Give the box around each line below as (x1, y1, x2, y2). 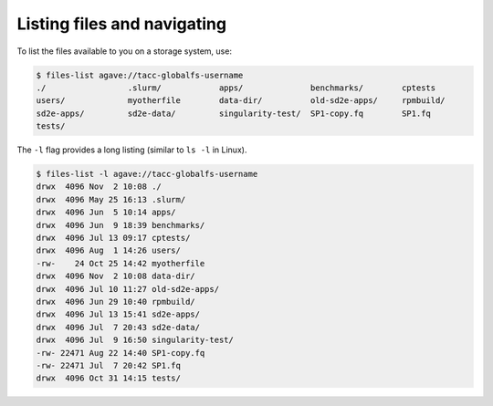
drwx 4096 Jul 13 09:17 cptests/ (36, 233, 191, 244)
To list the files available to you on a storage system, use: (16, 46, 233, 57)
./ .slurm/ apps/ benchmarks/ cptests (36, 82, 436, 93)
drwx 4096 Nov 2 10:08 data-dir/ (36, 271, 195, 282)
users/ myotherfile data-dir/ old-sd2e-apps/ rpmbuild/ (36, 96, 446, 106)
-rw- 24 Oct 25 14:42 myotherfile (36, 258, 205, 268)
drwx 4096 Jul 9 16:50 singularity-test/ (36, 335, 235, 346)
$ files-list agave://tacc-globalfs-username (36, 69, 244, 80)
